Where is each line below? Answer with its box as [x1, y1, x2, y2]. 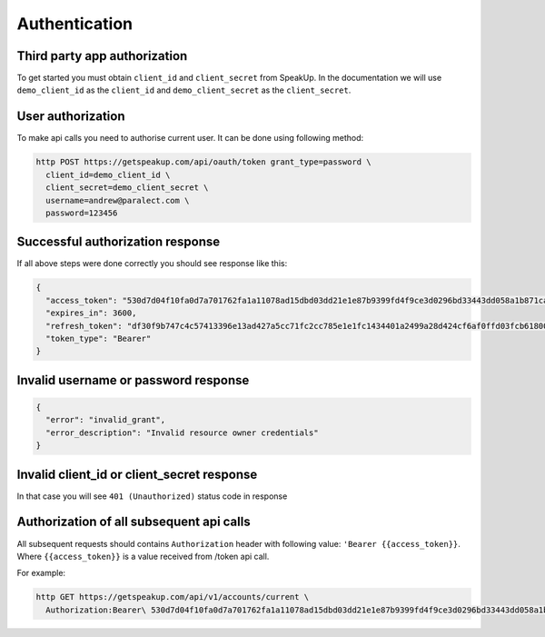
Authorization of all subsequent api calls [16, 514, 251, 530]
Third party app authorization [16, 48, 188, 64]
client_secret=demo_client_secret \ [45, 183, 209, 193]
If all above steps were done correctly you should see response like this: [16, 258, 288, 269]
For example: [16, 568, 66, 579]
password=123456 [45, 207, 118, 218]
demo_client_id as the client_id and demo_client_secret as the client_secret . [16, 85, 352, 95]
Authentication [16, 14, 134, 34]
